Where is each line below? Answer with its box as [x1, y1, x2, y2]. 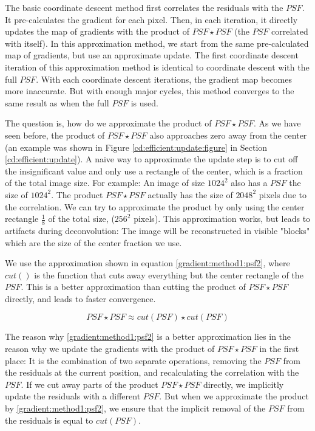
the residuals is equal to [5, 413, 93, 426]
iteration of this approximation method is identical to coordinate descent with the [5, 60, 310, 73]
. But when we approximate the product [159, 390, 309, 402]
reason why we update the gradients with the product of [5, 342, 215, 355]
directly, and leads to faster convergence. [5, 292, 156, 305]
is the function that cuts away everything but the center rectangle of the [34, 268, 303, 281]
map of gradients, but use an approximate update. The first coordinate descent [5, 49, 299, 61]
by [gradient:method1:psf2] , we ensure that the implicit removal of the [5, 402, 266, 415]
